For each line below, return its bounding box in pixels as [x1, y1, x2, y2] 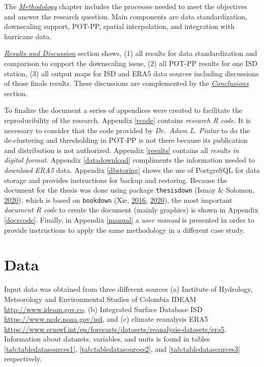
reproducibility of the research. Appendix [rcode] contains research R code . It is [4, 114, 251, 125]
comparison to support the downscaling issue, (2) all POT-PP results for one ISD [4, 57, 257, 68]
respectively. [4, 353, 42, 364]
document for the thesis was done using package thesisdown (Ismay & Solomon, [4, 185, 255, 195]
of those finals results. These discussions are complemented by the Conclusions [4, 78, 249, 88]
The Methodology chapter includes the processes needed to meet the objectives [4, 1, 247, 11]
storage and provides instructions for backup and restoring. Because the [4, 174, 227, 185]
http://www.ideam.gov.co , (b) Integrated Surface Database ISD [4, 303, 203, 314]
